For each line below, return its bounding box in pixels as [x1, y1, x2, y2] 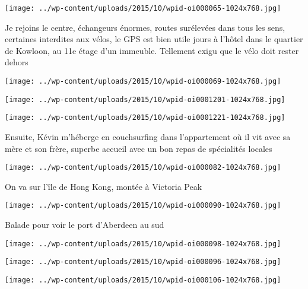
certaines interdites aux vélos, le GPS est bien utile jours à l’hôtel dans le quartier [5, 33, 303, 45]
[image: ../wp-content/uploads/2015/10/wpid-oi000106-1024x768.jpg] [5, 276, 281, 284]
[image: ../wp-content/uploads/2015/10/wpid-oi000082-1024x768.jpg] [5, 163, 281, 172]
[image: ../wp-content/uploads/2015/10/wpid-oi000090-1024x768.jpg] [5, 201, 281, 210]
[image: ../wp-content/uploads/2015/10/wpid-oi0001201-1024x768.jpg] [5, 95, 285, 104]
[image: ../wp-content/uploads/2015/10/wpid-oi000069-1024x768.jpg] [5, 77, 281, 86]
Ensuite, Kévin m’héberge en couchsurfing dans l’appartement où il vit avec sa [5, 131, 291, 142]
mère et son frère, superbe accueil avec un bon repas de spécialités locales [5, 142, 272, 154]
